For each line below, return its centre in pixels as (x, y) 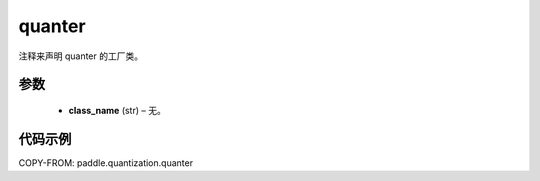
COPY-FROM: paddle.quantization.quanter (106, 162)
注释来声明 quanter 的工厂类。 (81, 56)
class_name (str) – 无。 (117, 110)
